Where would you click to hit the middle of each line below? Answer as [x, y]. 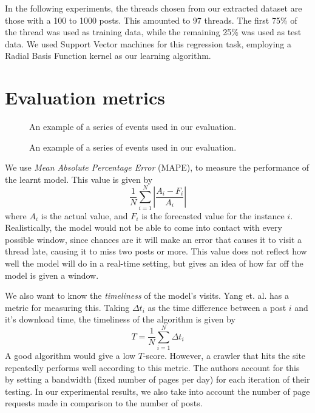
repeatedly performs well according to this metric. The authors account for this [152, 367]
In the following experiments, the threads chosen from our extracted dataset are [154, 8]
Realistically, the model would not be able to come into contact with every [144, 227]
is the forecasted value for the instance [213, 215]
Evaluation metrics [85, 97]
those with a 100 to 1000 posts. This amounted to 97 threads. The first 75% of [151, 20]
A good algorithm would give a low [70, 356]
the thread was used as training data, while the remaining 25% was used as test [153, 32]
